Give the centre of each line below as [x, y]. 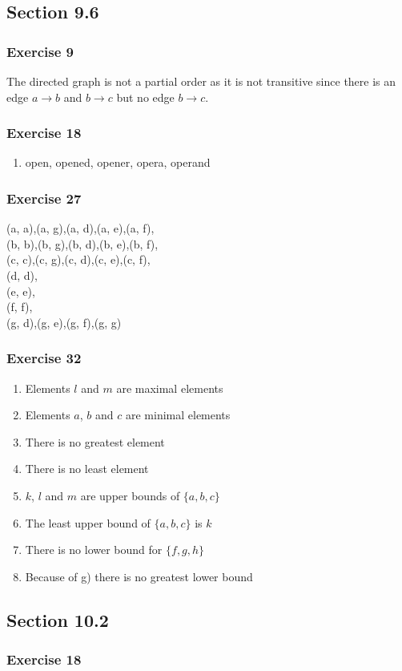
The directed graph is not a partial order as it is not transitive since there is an [201, 81]
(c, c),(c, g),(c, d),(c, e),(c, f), [78, 259]
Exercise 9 [40, 51]
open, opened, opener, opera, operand [118, 162]
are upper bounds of [130, 495]
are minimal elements [178, 415]
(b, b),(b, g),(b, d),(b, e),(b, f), [82, 243]
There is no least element [87, 469]
